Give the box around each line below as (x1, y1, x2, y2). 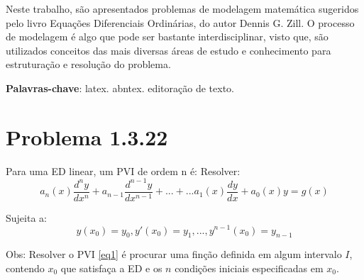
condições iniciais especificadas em (175, 260, 324, 275)
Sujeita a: (6, 210, 47, 225)
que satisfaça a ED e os (60, 260, 162, 275)
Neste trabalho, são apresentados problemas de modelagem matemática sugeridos (6, 1, 359, 16)
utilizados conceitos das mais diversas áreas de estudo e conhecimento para (6, 43, 331, 57)
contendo (6, 260, 45, 275)
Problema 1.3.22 (6, 122, 168, 151)
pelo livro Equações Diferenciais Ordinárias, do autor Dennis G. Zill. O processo (6, 15, 355, 30)
